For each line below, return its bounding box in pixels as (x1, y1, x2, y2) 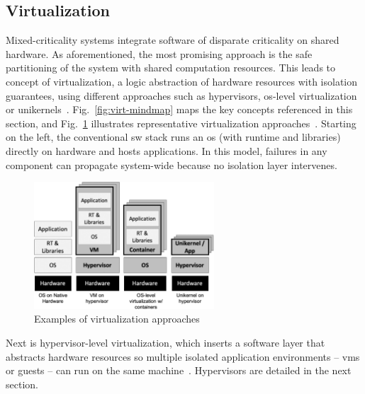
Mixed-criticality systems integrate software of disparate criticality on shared (6, 33, 339, 47)
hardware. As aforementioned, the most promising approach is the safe (6, 46, 313, 61)
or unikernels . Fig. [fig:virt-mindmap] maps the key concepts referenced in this (6, 102, 353, 117)
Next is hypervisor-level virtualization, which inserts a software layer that (6, 335, 325, 349)
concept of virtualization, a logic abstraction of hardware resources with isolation (6, 74, 358, 88)
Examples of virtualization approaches (34, 311, 200, 326)
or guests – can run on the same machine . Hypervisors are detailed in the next (6, 363, 352, 378)
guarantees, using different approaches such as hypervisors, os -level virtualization (6, 88, 357, 103)
